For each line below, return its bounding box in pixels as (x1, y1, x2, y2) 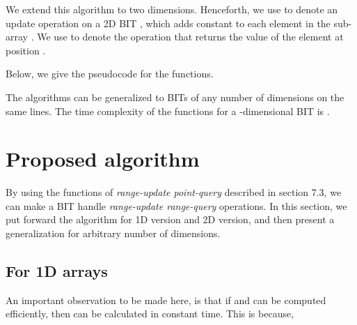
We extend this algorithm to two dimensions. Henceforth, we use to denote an (6, 2, 338, 16)
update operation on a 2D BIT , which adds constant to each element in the (6, 15, 331, 30)
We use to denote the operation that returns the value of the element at (37, 29, 344, 44)
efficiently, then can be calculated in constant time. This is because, (6, 306, 294, 321)
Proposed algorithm (6, 144, 200, 173)
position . (6, 43, 46, 57)
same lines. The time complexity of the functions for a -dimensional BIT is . (6, 103, 330, 118)
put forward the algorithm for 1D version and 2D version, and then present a (6, 212, 335, 227)
